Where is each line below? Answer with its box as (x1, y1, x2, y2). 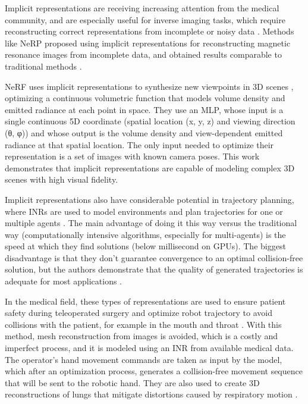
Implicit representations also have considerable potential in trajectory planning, (5, 193, 294, 205)
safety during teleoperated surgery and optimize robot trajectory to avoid (5, 306, 273, 319)
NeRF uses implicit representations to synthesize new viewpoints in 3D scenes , (5, 80, 294, 92)
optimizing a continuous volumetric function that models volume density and (5, 92, 285, 104)
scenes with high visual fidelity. (5, 173, 118, 186)
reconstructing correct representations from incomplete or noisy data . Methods (5, 25, 294, 37)
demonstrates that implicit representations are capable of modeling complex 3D (5, 161, 295, 174)
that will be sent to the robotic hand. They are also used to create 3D (5, 376, 260, 389)
